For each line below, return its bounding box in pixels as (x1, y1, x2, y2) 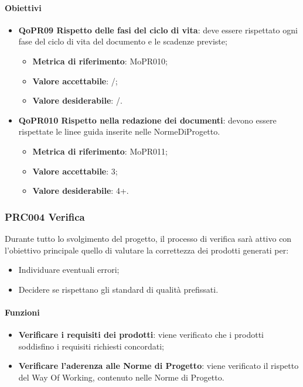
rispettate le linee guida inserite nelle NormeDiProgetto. (18, 125, 220, 138)
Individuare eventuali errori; (18, 263, 120, 276)
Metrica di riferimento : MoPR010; (32, 54, 168, 67)
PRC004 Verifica (5, 209, 85, 224)
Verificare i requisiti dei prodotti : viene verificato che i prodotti (18, 328, 264, 341)
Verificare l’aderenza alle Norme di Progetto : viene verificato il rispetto (18, 359, 299, 372)
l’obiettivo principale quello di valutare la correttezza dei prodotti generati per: (5, 244, 289, 256)
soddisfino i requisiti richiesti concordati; (18, 340, 164, 352)
